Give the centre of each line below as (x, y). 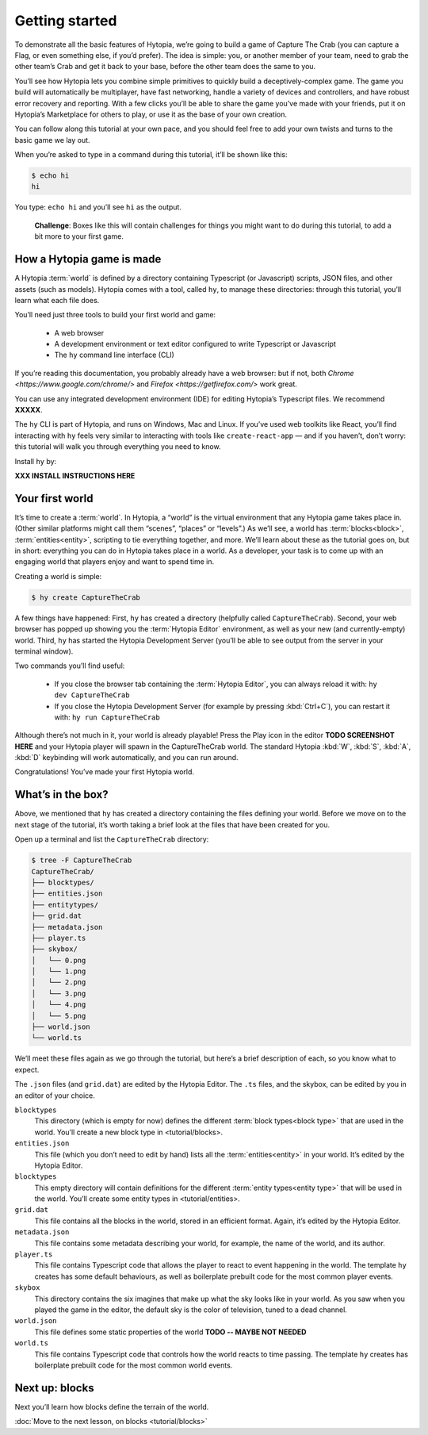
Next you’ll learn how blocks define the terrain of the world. (112, 1406)
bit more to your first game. (79, 236)
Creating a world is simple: (58, 576)
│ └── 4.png (59, 1005)
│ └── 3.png (59, 993)
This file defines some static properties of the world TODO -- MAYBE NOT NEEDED (170, 1332)
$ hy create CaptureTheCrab (86, 597)
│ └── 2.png (59, 982)
